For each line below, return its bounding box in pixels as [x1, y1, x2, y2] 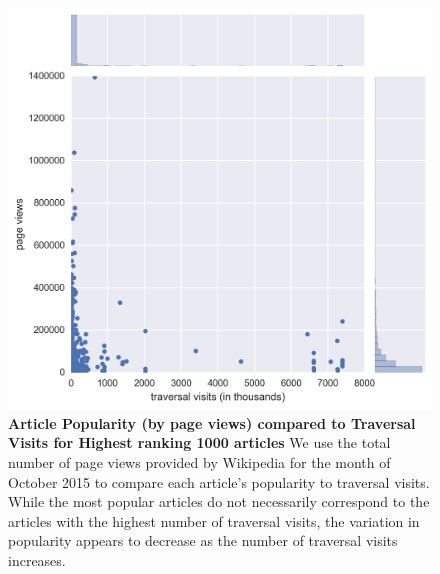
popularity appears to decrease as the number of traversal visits [8, 530, 398, 551]
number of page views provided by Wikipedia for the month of [8, 452, 391, 472]
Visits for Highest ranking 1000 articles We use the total [8, 432, 391, 453]
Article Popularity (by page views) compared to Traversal [8, 412, 416, 433]
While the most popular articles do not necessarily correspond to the [8, 491, 430, 512]
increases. [8, 549, 66, 570]
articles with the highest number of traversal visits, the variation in [8, 510, 420, 531]
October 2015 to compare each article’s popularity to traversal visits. [8, 471, 430, 492]
